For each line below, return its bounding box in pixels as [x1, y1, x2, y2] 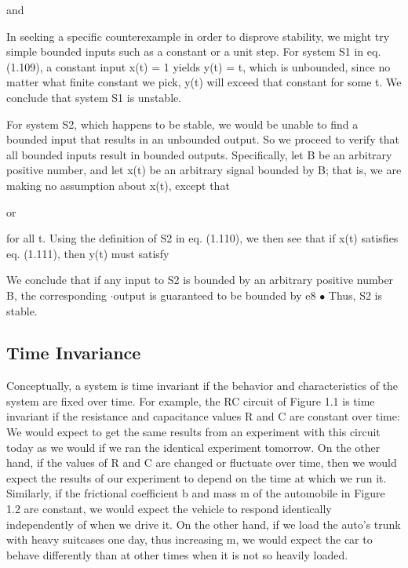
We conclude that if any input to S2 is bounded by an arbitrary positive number [6, 271, 394, 288]
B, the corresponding [6, 286, 107, 303]
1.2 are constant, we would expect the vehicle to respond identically [6, 501, 332, 517]
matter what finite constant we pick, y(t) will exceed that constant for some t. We [6, 74, 402, 90]
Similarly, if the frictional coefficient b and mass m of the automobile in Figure [6, 485, 385, 501]
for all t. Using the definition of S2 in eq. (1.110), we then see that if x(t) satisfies [6, 230, 399, 246]
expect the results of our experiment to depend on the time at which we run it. [6, 469, 387, 486]
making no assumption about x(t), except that [6, 177, 230, 193]
